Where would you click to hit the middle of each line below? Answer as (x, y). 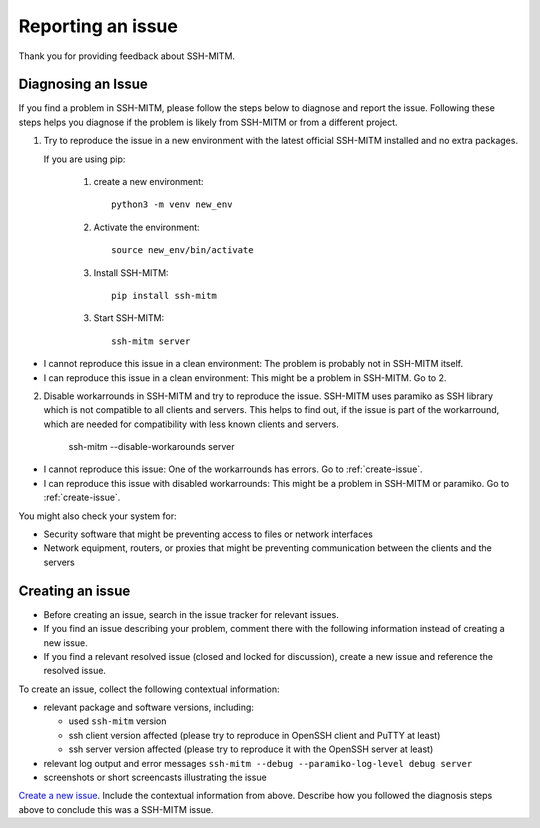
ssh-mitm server (151, 341)
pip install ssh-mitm (164, 295)
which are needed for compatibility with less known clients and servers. (191, 424)
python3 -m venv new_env (172, 204)
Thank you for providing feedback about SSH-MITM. (126, 56)
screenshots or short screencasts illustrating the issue (155, 777)
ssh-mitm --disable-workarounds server (151, 447)
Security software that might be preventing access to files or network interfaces (208, 534)
